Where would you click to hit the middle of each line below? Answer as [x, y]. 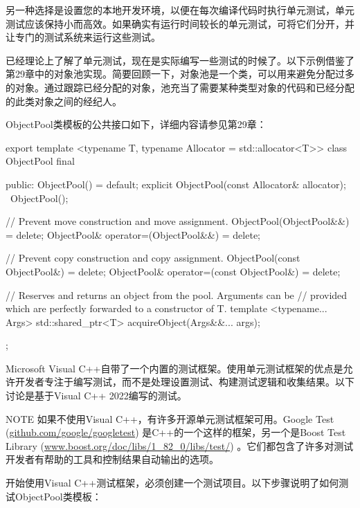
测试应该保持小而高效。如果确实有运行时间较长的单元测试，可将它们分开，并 [180, 23]
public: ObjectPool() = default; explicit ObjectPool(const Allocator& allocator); [176, 184]
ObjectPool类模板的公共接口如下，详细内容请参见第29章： [136, 124]
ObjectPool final [40, 161]
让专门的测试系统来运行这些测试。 [83, 37]
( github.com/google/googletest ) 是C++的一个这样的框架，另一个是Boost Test [176, 432]
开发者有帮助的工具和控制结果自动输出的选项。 [112, 459]
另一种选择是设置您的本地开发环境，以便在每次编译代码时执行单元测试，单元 [180, 10]
